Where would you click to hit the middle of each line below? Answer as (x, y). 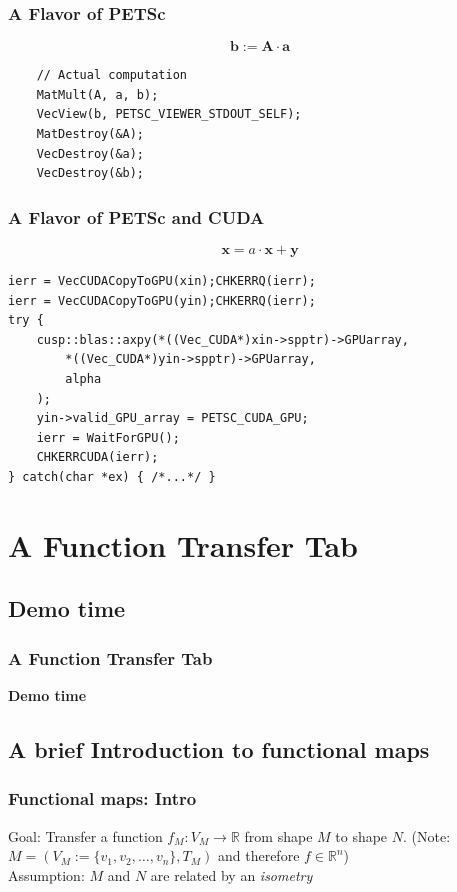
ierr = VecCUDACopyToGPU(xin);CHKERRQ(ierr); (162, 281)
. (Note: (427, 835)
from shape (278, 835)
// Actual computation (111, 75)
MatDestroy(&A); (90, 134)
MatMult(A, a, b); (97, 94)
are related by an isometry (231, 874)
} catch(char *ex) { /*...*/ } (112, 476)
